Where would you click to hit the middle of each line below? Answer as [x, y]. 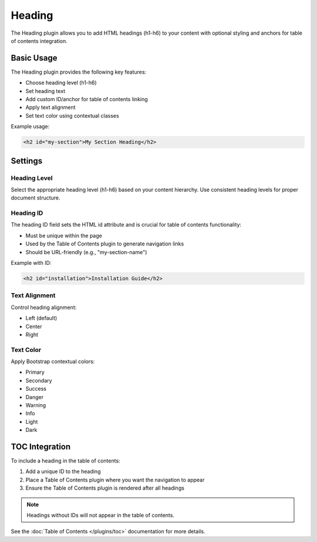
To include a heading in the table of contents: [65, 461]
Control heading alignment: [44, 307]
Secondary [39, 380]
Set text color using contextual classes [72, 115]
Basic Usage [34, 58]
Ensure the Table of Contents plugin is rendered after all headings [105, 488]
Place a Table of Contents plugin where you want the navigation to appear [115, 480]
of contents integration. [39, 41]
